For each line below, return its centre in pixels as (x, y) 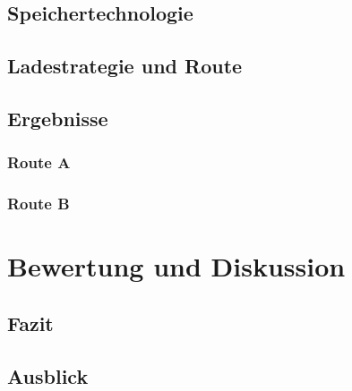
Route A (39, 162)
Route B (39, 204)
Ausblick (48, 375)
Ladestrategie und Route (125, 66)
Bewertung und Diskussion (176, 266)
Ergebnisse (58, 118)
